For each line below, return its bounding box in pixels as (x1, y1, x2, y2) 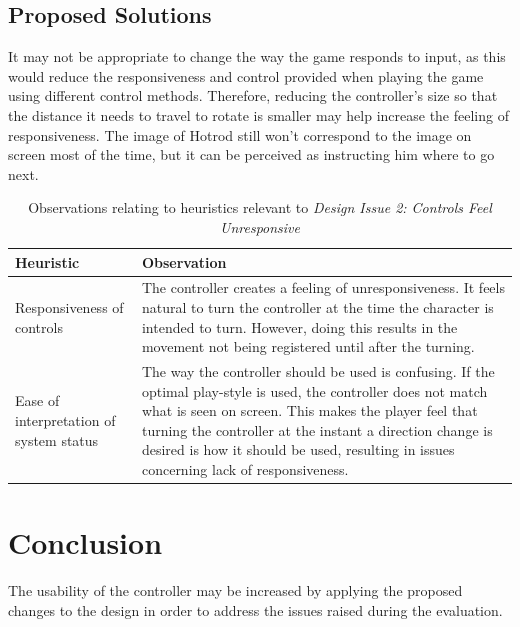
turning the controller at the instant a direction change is (141, 419, 493, 440)
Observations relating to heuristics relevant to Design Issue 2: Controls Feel (28, 197, 492, 218)
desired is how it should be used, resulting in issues (141, 439, 455, 460)
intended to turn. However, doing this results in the (141, 316, 458, 337)
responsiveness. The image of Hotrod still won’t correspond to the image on (8, 124, 472, 145)
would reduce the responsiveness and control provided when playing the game (8, 65, 484, 86)
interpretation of (15, 410, 116, 430)
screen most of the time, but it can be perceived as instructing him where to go (8, 144, 495, 165)
